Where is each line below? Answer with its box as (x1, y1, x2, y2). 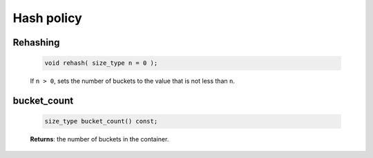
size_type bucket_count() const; (44, 117, 158, 126)
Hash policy (12, 10, 82, 26)
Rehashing (12, 37, 60, 48)
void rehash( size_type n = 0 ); (44, 59, 158, 67)
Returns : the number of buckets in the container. (30, 135, 169, 144)
